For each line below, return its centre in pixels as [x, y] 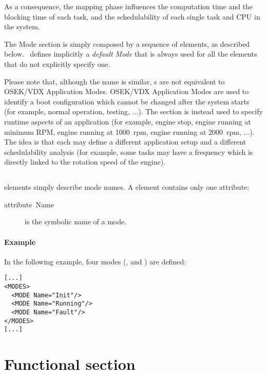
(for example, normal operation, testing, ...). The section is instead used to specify [133, 111]
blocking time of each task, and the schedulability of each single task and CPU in [132, 16]
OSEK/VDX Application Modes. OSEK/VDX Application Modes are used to [127, 91]
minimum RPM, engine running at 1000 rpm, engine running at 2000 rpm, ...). [129, 131]
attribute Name [29, 204]
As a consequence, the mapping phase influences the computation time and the [129, 6]
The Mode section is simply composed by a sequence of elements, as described [127, 43]
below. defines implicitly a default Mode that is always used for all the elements [131, 54]
